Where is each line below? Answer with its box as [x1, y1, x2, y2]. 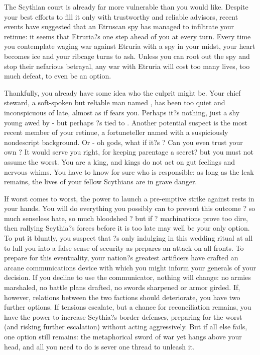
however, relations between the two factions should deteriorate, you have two [4, 292, 240, 302]
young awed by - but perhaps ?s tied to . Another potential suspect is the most [4, 117, 248, 127]
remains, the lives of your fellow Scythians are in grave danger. [4, 176, 197, 187]
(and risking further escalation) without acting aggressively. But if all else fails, [4, 321, 247, 332]
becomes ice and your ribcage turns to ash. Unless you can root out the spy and [4, 50, 250, 61]
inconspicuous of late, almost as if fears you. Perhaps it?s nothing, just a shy [4, 107, 240, 117]
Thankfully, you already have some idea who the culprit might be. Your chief [4, 87, 241, 98]
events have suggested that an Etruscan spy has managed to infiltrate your [4, 21, 234, 32]
